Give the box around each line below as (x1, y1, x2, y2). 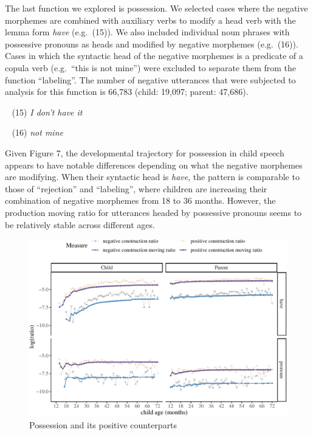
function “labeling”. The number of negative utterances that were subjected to (5, 73, 296, 86)
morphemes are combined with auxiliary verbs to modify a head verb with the (5, 13, 296, 26)
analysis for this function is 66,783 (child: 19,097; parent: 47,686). (5, 85, 249, 98)
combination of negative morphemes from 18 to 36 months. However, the (5, 194, 276, 207)
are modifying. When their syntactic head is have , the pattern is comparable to (5, 170, 300, 183)
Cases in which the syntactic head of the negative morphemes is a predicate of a (5, 49, 303, 62)
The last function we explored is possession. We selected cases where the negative (5, 2, 308, 14)
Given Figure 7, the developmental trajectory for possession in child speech (5, 146, 284, 159)
